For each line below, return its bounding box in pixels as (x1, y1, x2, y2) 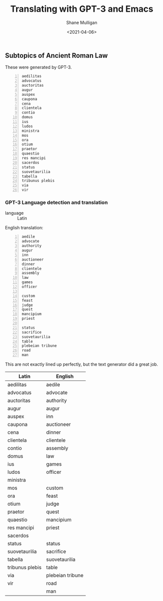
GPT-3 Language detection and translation (5, 199, 108, 206)
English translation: (5, 225, 43, 231)
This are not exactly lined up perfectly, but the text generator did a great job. (5, 361, 158, 367)
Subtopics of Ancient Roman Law (5, 51, 108, 60)
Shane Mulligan (66, 20, 97, 25)
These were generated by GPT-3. (5, 65, 72, 70)
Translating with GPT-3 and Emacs (10, 3, 153, 15)
